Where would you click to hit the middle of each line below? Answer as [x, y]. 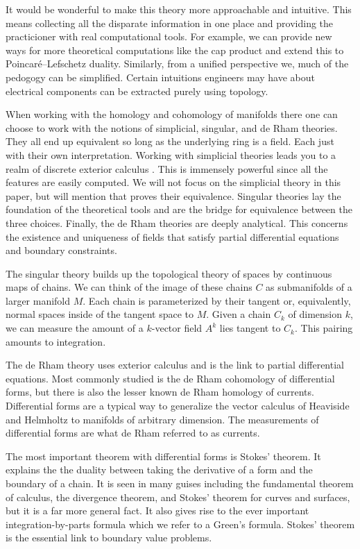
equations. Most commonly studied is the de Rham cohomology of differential [170, 378]
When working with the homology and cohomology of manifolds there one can [172, 114]
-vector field [177, 328]
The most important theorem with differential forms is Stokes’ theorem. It [163, 456]
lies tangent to [250, 328]
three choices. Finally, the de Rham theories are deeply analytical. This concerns [177, 222]
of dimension [315, 314]
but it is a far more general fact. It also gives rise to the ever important [157, 510]
